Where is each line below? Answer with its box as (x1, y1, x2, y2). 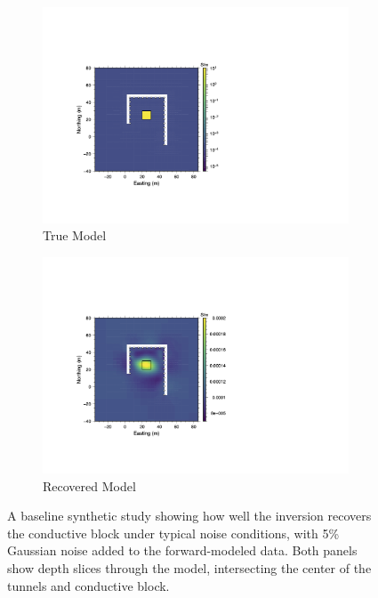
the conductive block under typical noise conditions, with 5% (7, 523, 340, 542)
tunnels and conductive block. (7, 576, 170, 594)
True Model (43, 226, 107, 245)
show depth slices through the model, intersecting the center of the (7, 558, 372, 577)
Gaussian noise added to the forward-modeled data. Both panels (7, 541, 358, 560)
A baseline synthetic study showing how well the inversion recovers (7, 506, 372, 525)
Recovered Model (43, 476, 136, 495)
